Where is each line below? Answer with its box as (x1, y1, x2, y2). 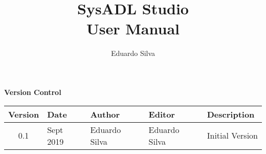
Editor (148, 108, 175, 120)
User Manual (86, 18, 180, 39)
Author (90, 108, 120, 120)
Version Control (4, 86, 61, 97)
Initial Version (207, 129, 258, 141)
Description (207, 108, 255, 120)
